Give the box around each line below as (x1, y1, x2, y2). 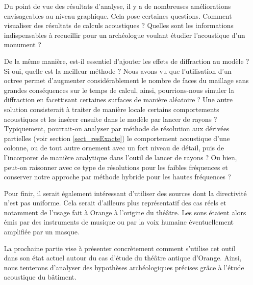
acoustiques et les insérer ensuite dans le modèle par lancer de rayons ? (4, 114, 217, 124)
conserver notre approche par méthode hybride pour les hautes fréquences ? (4, 171, 231, 182)
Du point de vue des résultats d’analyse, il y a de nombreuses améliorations (4, 1, 231, 11)
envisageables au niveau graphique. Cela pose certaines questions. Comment (4, 10, 232, 21)
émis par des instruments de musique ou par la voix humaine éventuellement (4, 217, 234, 227)
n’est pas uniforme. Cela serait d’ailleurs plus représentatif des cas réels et (4, 198, 227, 208)
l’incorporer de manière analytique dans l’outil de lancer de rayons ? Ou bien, (4, 152, 237, 162)
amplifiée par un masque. (4, 227, 79, 237)
